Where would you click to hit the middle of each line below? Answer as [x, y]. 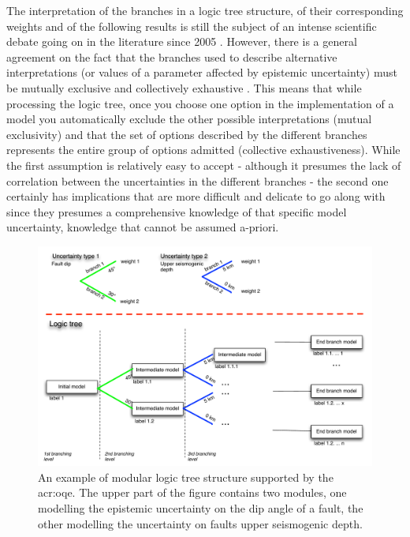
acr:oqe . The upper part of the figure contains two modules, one [192, 492]
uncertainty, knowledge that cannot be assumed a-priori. [143, 227]
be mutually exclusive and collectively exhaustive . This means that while [184, 87]
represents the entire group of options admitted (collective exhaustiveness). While [203, 150]
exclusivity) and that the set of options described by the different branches [187, 134]
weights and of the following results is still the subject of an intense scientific [192, 26]
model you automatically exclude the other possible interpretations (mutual [189, 119]
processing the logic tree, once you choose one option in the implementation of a [200, 103]
